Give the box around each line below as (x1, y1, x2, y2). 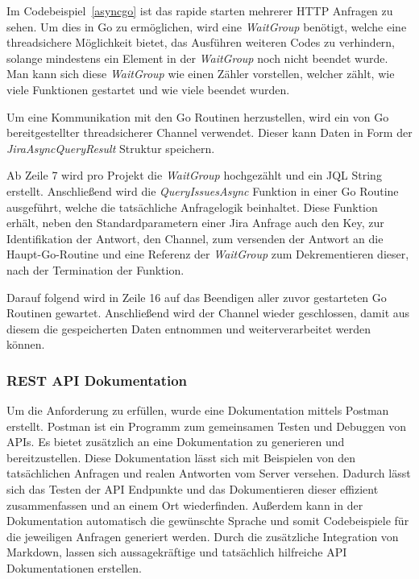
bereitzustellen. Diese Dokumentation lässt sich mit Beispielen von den (6, 449, 356, 465)
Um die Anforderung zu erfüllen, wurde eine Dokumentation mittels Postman (6, 402, 389, 419)
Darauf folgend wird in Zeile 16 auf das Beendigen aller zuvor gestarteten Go (6, 288, 387, 305)
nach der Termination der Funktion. (6, 261, 185, 278)
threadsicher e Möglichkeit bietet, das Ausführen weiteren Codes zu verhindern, (6, 34, 396, 51)
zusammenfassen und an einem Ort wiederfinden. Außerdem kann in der (6, 496, 363, 513)
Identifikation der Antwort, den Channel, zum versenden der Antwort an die (6, 230, 384, 246)
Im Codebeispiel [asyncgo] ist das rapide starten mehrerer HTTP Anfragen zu (6, 2, 393, 19)
